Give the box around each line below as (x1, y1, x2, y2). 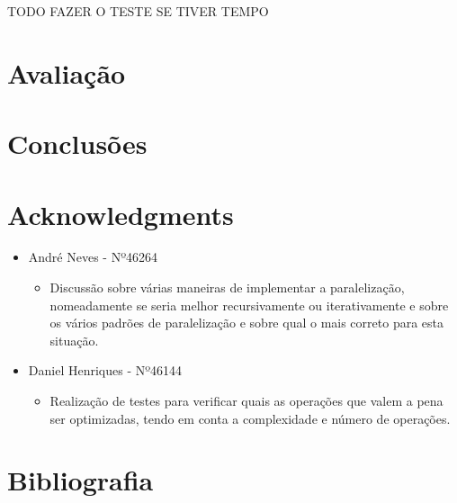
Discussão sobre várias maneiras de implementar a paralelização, (49, 278, 405, 297)
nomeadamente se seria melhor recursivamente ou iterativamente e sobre (49, 295, 449, 314)
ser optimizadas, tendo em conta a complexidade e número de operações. (49, 409, 451, 427)
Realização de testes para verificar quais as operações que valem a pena (49, 391, 444, 410)
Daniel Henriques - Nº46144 (28, 361, 183, 380)
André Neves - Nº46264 (28, 247, 158, 266)
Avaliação (7, 54, 126, 91)
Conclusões (7, 125, 148, 162)
